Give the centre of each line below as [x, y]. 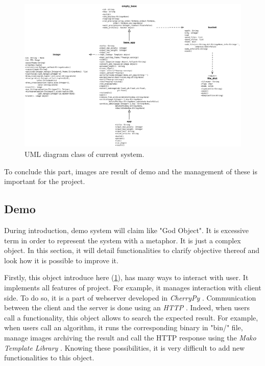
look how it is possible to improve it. [61, 260]
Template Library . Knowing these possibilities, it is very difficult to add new [124, 347]
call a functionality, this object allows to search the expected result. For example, [131, 317]
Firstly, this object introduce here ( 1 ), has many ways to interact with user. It [126, 277]
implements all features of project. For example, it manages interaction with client [133, 288]
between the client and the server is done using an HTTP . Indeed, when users [127, 307]
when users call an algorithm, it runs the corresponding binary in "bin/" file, [124, 327]
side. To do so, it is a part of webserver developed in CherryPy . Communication [130, 297]
